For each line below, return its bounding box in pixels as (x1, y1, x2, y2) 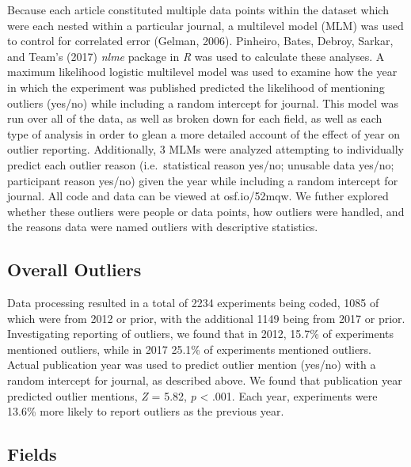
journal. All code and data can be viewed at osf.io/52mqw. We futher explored (7, 188, 389, 204)
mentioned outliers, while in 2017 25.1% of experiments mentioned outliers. (7, 340, 372, 357)
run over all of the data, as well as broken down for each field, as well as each (7, 110, 382, 127)
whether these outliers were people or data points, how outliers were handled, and (7, 203, 405, 219)
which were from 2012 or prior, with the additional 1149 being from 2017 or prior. (7, 309, 405, 326)
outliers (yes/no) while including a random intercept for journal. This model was (7, 94, 399, 111)
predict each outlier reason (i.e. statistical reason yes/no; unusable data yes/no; (7, 156, 394, 173)
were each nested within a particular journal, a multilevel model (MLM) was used (7, 17, 404, 33)
